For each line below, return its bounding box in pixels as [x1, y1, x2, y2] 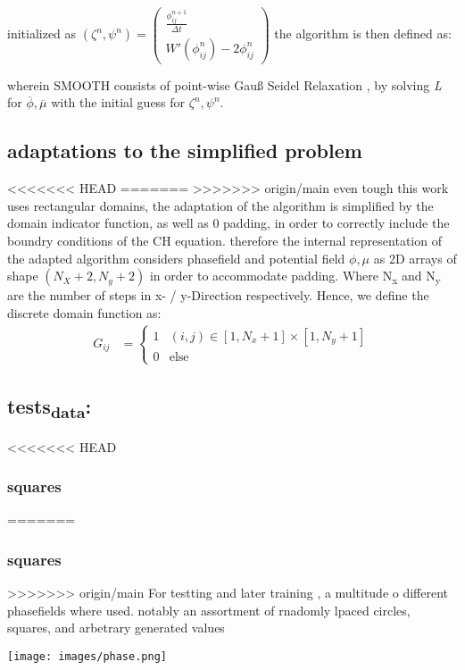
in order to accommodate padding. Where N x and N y [149, 266, 441, 287]
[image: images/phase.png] [7, 650, 167, 664]
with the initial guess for [51, 93, 186, 112]
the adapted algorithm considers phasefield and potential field [7, 248, 345, 267]
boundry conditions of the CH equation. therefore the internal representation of [7, 231, 442, 250]
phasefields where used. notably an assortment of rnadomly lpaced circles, [7, 600, 411, 619]
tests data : [7, 391, 92, 423]
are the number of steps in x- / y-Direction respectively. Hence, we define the [7, 286, 429, 305]
